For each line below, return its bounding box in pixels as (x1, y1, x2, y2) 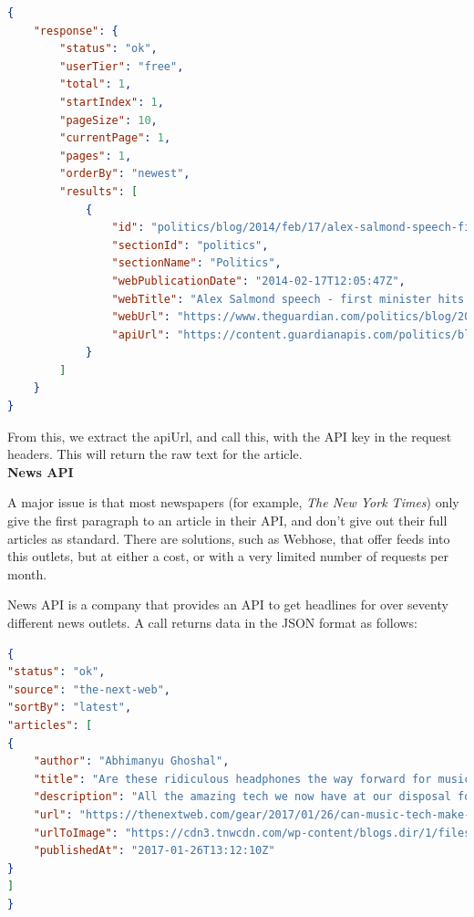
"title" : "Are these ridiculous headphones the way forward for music (33, 772, 471, 786)
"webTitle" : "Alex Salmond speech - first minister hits (111, 292, 465, 306)
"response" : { (33, 24, 118, 37)
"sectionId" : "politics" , (111, 238, 269, 252)
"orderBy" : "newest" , (59, 167, 191, 181)
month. (7, 564, 47, 583)
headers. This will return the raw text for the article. (7, 444, 303, 464)
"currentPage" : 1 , (59, 131, 171, 145)
